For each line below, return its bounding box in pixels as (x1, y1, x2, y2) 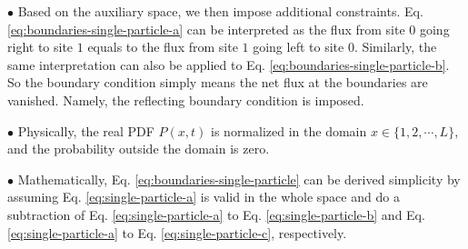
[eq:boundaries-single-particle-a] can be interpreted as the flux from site (7, 19, 405, 38)
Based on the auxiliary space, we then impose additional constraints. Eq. (17, 2, 423, 20)
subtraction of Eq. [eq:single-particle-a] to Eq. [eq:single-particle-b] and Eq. (7, 204, 425, 224)
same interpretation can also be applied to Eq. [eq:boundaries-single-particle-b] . (7, 55, 450, 74)
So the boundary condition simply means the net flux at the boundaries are (7, 73, 428, 92)
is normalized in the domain (211, 121, 367, 140)
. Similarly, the (353, 37, 437, 56)
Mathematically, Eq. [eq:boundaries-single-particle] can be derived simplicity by (17, 169, 461, 188)
